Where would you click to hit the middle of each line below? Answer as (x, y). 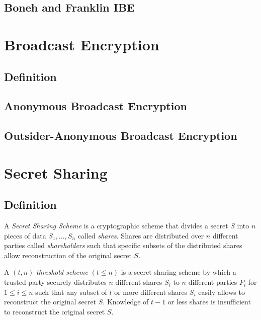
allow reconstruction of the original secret (68, 255)
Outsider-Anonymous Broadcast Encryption (121, 136)
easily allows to (222, 292)
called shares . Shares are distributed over (141, 235)
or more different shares (151, 292)
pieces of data (25, 235)
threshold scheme (62, 272)
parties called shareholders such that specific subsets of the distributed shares (123, 245)
